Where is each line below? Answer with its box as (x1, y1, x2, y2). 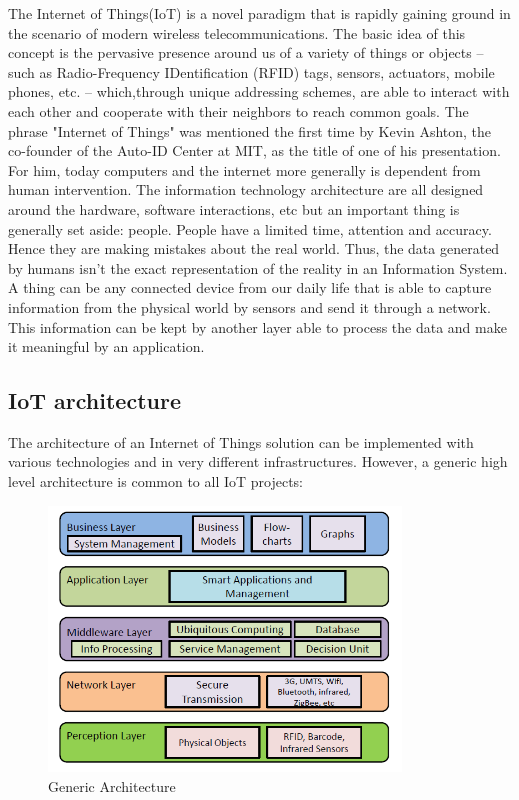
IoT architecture (8, 385, 181, 416)
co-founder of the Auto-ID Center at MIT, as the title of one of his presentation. (8, 140, 501, 161)
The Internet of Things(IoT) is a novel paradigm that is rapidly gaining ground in (8, 3, 511, 23)
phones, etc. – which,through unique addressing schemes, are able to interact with (8, 81, 510, 102)
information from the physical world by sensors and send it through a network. (8, 296, 491, 317)
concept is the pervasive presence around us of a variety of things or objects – (8, 42, 484, 63)
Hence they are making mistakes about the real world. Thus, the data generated (8, 238, 500, 259)
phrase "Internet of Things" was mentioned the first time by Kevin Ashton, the (8, 120, 492, 141)
